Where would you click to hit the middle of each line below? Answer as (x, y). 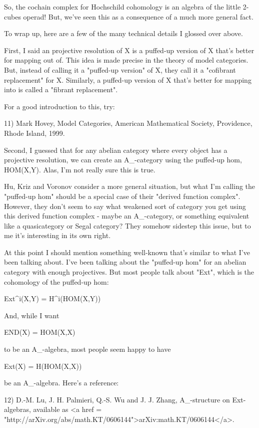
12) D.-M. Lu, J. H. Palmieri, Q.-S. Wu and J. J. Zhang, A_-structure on (117, 399)
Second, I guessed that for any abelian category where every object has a (116, 150)
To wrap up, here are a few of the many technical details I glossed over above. (123, 33)
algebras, (17, 409)
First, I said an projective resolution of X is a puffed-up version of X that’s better (129, 50)
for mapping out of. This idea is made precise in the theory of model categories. (126, 60)
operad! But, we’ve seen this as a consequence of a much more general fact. (138, 16)
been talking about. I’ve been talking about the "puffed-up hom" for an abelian (125, 262)
